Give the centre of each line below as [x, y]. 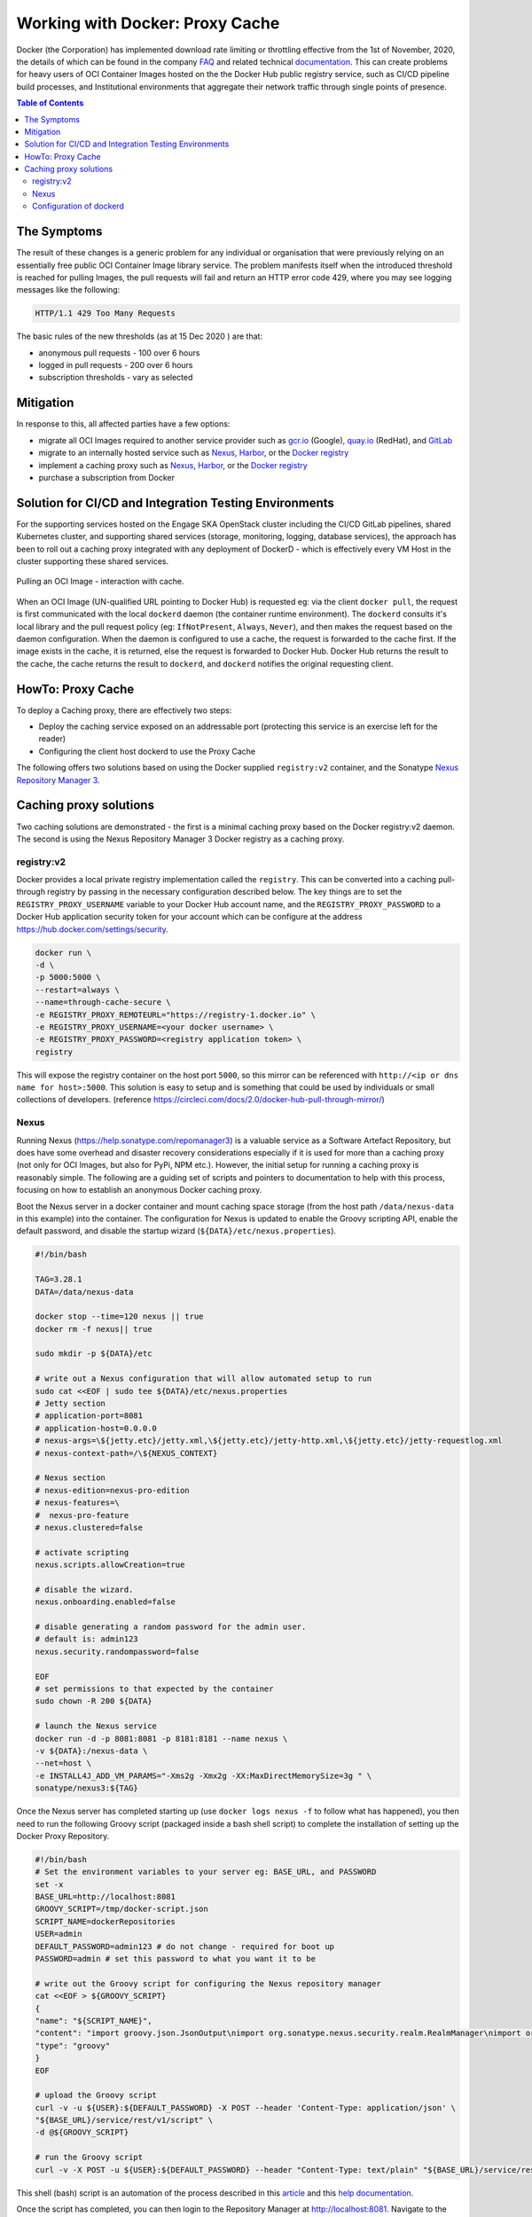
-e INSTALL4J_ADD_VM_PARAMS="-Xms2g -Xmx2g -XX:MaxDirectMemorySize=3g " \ [203, 1775]
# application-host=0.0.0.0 [96, 1428]
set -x [49, 1884]
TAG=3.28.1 [59, 1280]
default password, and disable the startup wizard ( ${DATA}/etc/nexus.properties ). [176, 1231]
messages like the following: [68, 290]
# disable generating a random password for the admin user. [171, 1627]
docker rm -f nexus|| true [94, 1329]
